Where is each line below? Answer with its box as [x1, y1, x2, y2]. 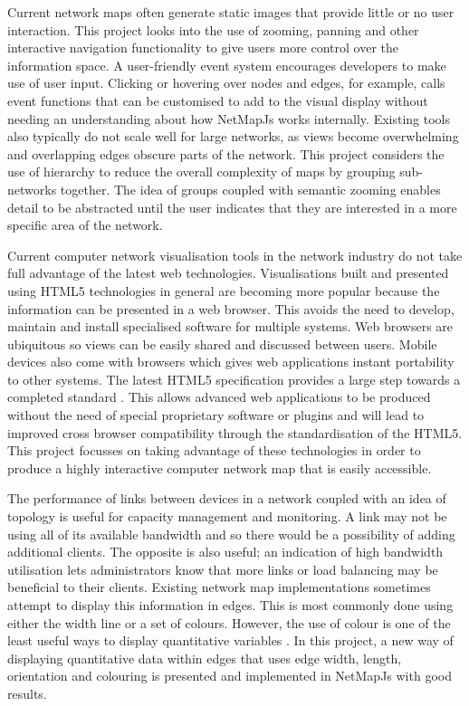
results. [7, 683, 47, 702]
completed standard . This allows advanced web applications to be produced [7, 387, 431, 406]
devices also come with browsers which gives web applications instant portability [7, 352, 455, 371]
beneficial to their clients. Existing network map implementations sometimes [7, 577, 431, 596]
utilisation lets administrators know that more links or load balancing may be [7, 559, 438, 578]
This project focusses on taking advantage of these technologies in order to [7, 441, 421, 460]
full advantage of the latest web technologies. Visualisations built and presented [7, 263, 449, 282]
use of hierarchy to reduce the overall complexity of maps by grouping [7, 162, 396, 181]
